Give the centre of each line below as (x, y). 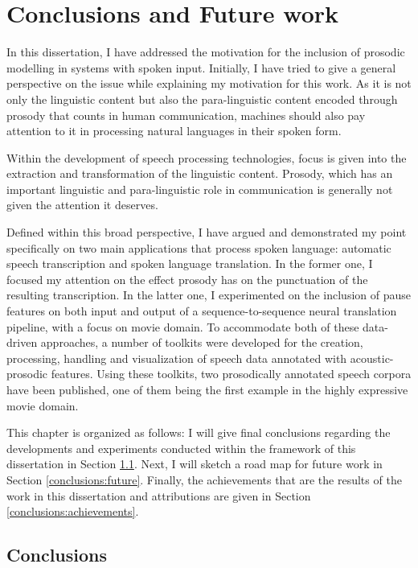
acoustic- (372, 358)
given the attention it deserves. (82, 205)
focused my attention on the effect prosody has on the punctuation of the (187, 279)
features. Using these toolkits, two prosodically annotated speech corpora (231, 374)
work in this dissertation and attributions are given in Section (159, 495)
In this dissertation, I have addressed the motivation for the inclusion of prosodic (206, 52)
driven (22, 342)
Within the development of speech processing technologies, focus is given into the (207, 157)
